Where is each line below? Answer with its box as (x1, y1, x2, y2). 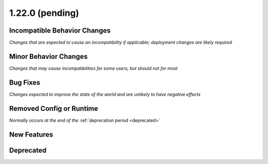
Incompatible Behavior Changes (9, 26, 111, 35)
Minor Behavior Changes (9, 52, 88, 60)
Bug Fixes (9, 78, 41, 87)
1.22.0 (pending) (9, 7, 79, 18)
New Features (9, 130, 53, 139)
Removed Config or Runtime (9, 104, 98, 112)
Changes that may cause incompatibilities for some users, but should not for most (9, 65, 178, 71)
